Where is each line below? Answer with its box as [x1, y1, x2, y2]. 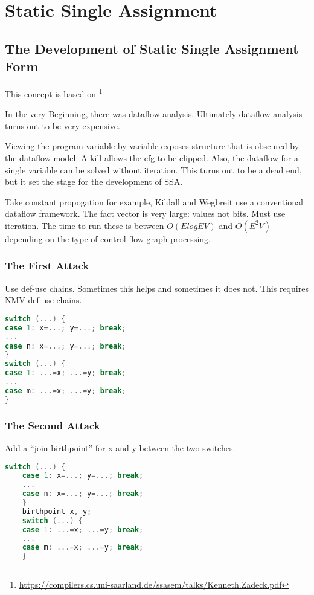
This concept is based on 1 [5, 85, 103, 100]
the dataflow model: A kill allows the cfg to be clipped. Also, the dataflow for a [5, 152, 298, 164]
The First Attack [5, 258, 89, 273]
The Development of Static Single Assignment [5, 39, 299, 57]
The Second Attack [5, 417, 100, 433]
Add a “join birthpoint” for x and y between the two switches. [5, 441, 235, 454]
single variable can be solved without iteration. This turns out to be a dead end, [5, 163, 302, 176]
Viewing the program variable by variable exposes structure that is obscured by [5, 140, 300, 152]
